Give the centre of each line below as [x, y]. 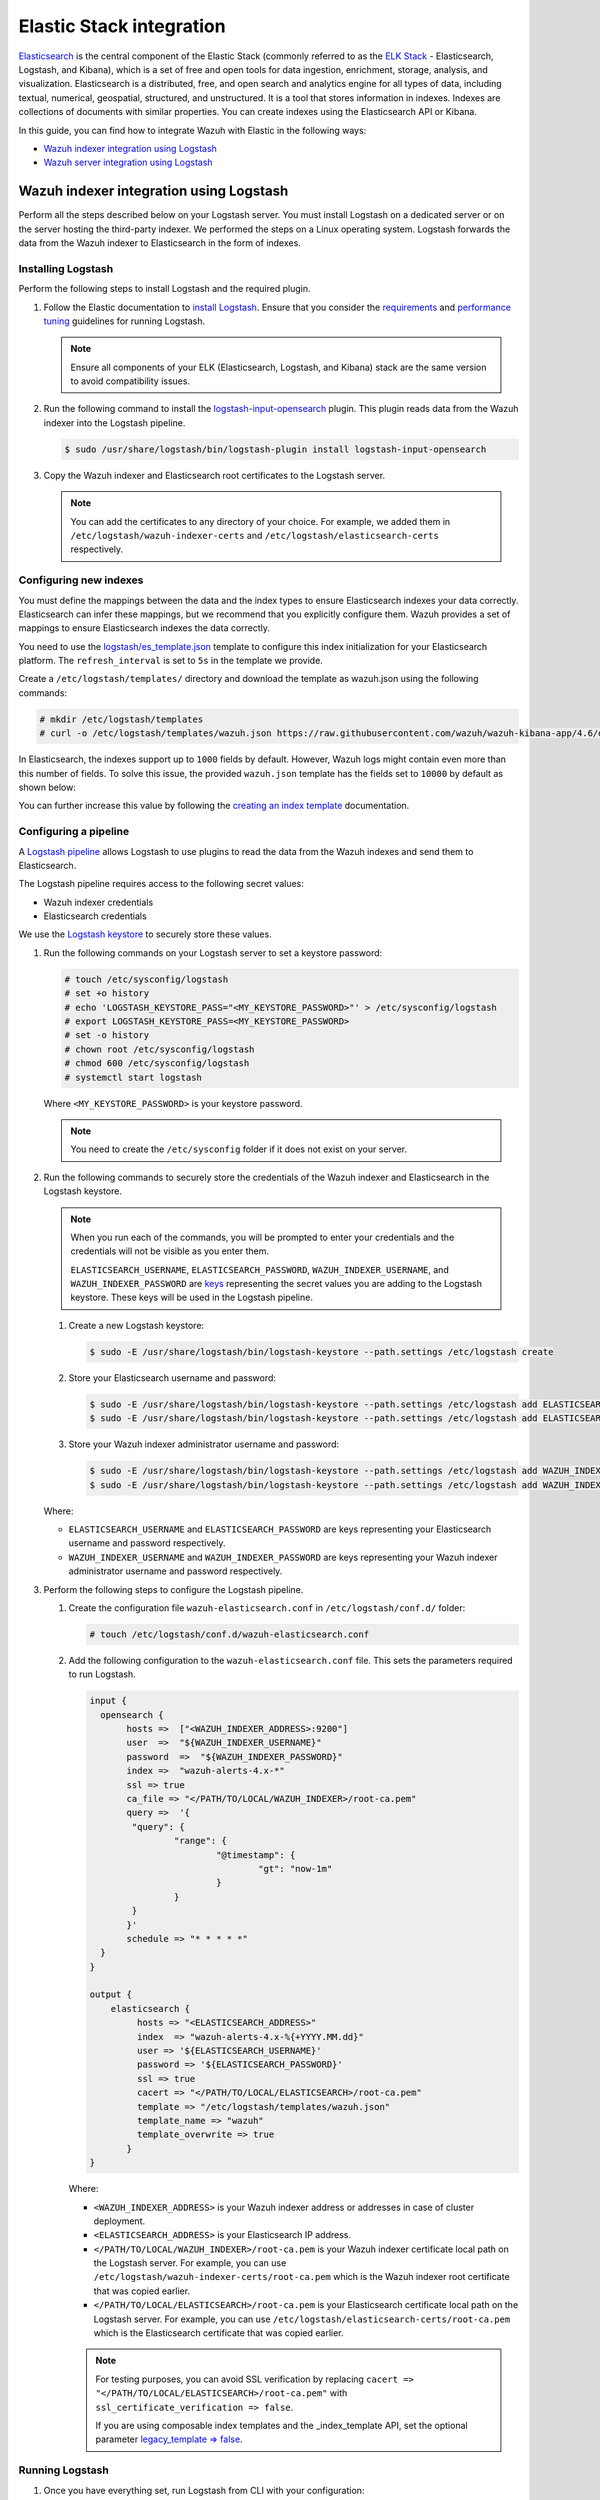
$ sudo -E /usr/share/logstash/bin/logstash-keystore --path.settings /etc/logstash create [321, 1351]
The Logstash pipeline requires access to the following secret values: [161, 884]
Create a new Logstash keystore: [136, 1325]
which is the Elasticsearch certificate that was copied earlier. [218, 2333]
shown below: [47, 787]
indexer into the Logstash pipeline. [114, 422]
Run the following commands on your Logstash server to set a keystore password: [213, 952]
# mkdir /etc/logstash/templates [121, 719]
